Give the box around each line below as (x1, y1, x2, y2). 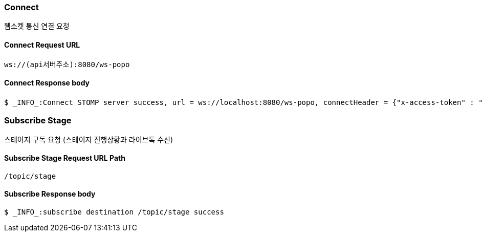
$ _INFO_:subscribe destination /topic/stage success (4, 208, 224, 216)
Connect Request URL (4, 40, 80, 49)
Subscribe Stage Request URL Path (4, 154, 125, 163)
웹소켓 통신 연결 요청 (4, 22, 70, 31)
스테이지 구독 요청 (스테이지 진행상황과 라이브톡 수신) (4, 135, 173, 144)
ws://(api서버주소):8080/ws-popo (4, 60, 130, 69)
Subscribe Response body (4, 189, 96, 199)
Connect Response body (4, 78, 90, 88)
